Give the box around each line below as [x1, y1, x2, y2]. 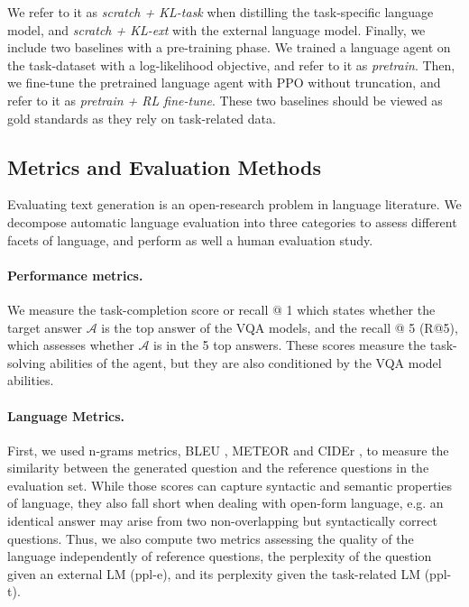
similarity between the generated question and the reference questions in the [7, 458, 429, 477]
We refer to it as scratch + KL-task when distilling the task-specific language [7, 3, 434, 21]
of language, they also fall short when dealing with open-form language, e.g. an [7, 493, 444, 512]
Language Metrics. [7, 406, 125, 425]
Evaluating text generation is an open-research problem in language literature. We [7, 195, 462, 214]
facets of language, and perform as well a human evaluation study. [7, 230, 373, 249]
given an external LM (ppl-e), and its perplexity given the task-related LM [7, 564, 421, 583]
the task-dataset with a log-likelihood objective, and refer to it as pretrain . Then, [7, 55, 455, 74]
